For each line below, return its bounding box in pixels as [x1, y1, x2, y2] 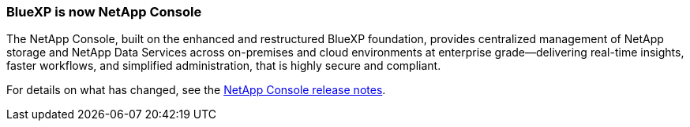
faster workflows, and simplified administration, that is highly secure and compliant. [6, 59, 441, 73]
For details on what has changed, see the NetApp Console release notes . [6, 83, 386, 97]
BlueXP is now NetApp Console [6, 4, 202, 20]
